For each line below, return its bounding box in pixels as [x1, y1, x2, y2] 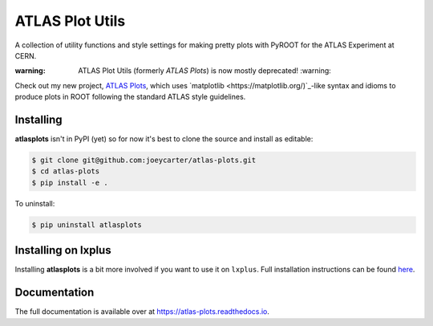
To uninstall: [14, 198, 55, 208]
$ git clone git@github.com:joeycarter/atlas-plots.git [31, 156, 257, 165]
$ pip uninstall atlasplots [31, 220, 142, 229]
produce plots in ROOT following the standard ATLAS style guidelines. [14, 92, 246, 102]
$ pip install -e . [31, 177, 108, 187]
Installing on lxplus [14, 243, 111, 257]
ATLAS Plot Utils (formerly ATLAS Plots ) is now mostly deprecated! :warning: [78, 66, 332, 75]
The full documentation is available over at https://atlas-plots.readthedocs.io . [14, 307, 270, 316]
